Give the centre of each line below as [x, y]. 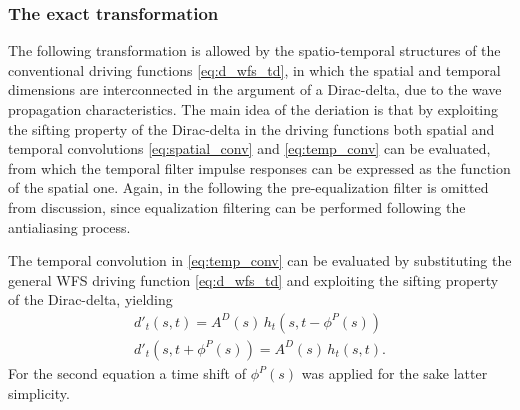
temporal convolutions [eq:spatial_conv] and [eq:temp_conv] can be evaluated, [249, 148]
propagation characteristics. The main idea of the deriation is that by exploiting [253, 109]
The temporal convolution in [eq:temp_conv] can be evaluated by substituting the [260, 260]
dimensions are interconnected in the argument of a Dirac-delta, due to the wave [255, 89]
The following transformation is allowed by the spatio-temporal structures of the [254, 50]
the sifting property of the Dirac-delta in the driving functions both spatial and [251, 128]
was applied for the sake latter [394, 373]
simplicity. [39, 392]
